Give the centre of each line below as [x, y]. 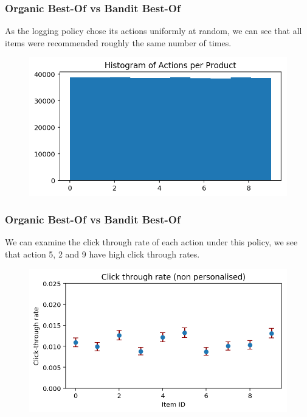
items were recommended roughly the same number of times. [118, 42]
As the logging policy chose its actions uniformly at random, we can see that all [153, 31]
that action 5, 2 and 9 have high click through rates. [102, 254]
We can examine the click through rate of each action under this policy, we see [151, 242]
